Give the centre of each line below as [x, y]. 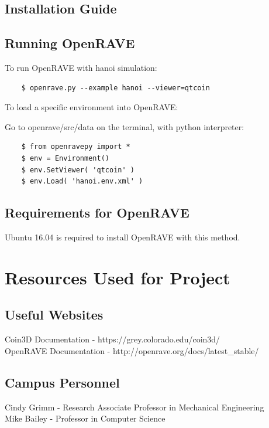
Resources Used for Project [118, 277]
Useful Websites [54, 315]
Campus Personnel [62, 382]
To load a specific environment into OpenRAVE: [92, 107]
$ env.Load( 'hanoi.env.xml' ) [82, 181]
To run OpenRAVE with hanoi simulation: [81, 67]
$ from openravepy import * [76, 147]
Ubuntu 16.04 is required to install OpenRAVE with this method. [123, 237]
